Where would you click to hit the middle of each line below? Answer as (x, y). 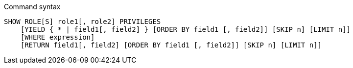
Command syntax (32, 7)
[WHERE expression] (58, 37)
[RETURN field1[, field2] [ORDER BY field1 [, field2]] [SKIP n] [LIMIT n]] (171, 45)
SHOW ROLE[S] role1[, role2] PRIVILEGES (82, 22)
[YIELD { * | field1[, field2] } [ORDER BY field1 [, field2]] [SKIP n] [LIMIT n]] (186, 29)
